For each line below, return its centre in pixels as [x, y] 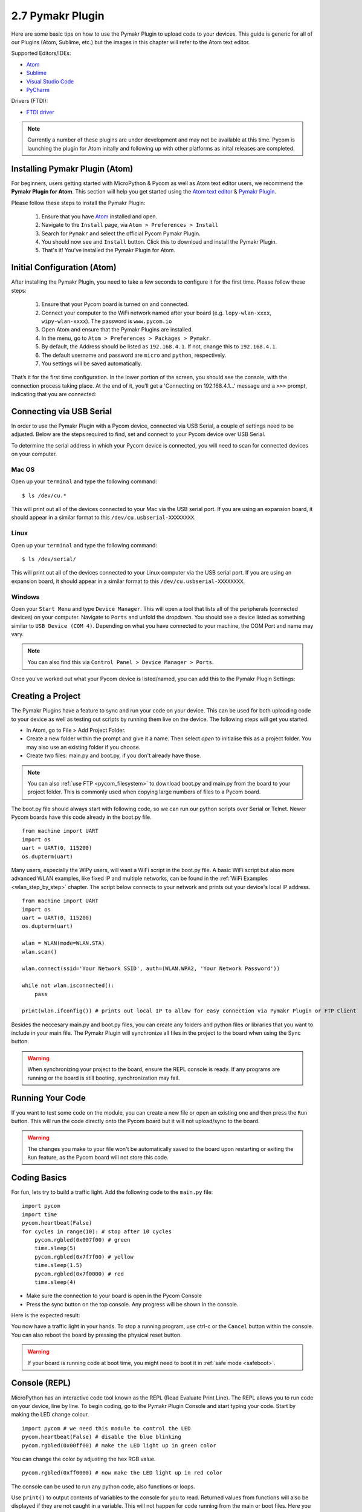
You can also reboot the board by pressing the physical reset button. [97, 1335]
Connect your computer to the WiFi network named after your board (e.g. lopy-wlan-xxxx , [157, 313]
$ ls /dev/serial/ [49, 559]
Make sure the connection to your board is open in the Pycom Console [114, 1296]
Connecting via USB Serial [62, 411]
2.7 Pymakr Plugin [58, 16]
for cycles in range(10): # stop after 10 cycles [97, 1231]
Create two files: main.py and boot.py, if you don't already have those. [114, 755]
